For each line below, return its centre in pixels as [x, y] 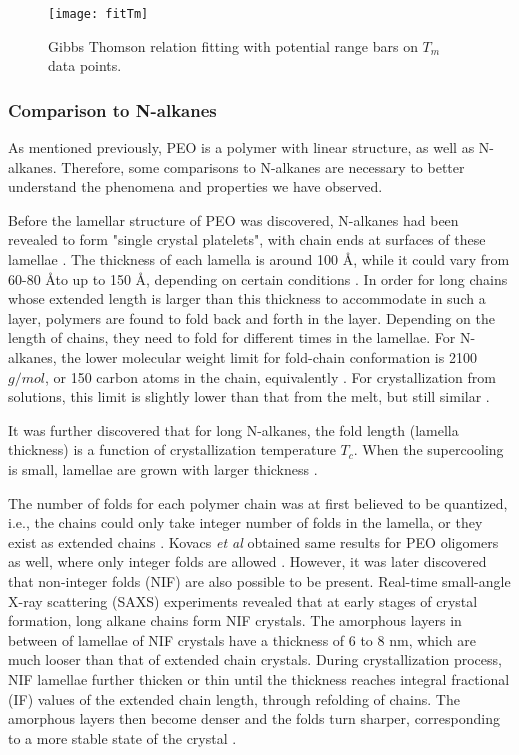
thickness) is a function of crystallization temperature [172, 449]
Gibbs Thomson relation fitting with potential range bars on [233, 45]
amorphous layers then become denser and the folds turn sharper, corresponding [254, 718]
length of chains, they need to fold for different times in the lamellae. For [232, 337]
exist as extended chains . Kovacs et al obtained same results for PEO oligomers [253, 541]
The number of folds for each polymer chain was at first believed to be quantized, [258, 502]
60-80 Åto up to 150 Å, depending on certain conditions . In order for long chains [258, 278]
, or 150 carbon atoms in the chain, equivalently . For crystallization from [270, 376]
